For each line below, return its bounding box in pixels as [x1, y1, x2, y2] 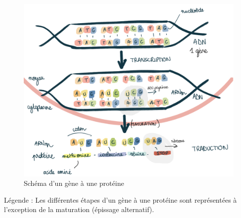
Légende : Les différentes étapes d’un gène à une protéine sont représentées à [4, 194, 237, 205]
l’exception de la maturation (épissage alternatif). [4, 204, 154, 215]
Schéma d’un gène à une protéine [24, 178, 124, 188]
